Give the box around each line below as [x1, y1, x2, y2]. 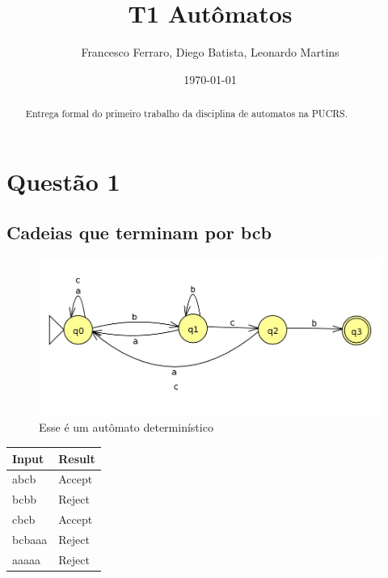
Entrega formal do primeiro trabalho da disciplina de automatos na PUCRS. [25, 107, 348, 120]
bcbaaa [12, 530, 48, 547]
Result [58, 449, 95, 466]
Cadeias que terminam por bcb [6, 220, 272, 245]
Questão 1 [6, 164, 120, 197]
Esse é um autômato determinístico [39, 419, 213, 436]
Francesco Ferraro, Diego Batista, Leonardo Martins [81, 44, 339, 61]
